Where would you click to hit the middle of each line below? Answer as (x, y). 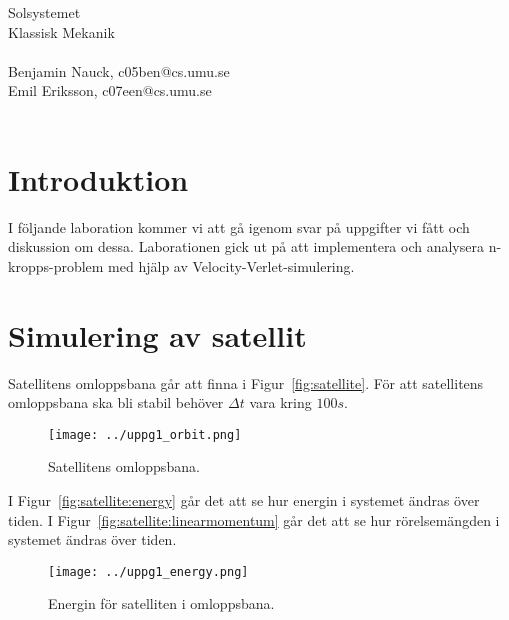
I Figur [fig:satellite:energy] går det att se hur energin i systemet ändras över (244, 500)
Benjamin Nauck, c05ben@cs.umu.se (119, 70)
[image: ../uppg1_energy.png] (148, 571)
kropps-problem (56, 265)
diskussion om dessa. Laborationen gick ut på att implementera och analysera (246, 246)
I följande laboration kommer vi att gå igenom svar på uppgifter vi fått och (239, 226)
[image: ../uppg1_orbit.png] (145, 434)
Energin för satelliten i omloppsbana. (161, 603)
